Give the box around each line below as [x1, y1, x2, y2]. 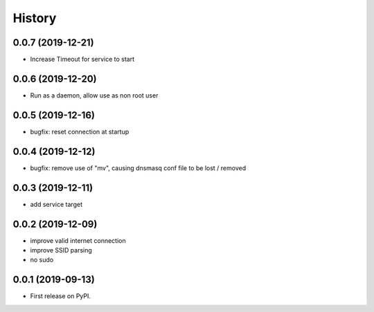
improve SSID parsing [30, 246, 93, 254]
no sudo [30, 256, 54, 264]
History [12, 10, 57, 26]
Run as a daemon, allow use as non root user [30, 91, 159, 100]
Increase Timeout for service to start [30, 55, 135, 64]
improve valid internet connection [30, 236, 126, 245]
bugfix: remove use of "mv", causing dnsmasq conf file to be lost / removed [30, 163, 246, 172]
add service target [30, 200, 83, 208]
